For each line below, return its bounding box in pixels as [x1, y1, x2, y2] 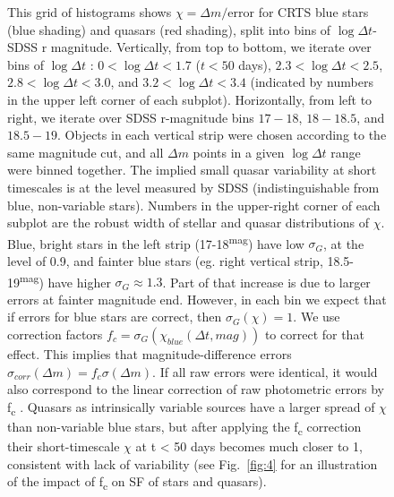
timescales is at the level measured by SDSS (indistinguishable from [7, 177, 380, 196]
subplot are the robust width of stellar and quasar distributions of [7, 213, 369, 232]
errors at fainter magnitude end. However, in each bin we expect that [7, 289, 387, 308]
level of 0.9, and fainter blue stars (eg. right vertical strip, [7, 251, 323, 270]
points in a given [193, 142, 285, 161]
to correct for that [264, 325, 364, 343]
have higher [47, 272, 111, 291]
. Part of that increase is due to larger [162, 272, 371, 291]
